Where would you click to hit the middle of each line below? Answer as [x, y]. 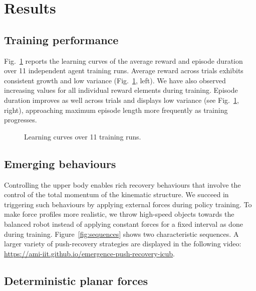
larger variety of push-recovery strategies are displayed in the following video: [123, 244]
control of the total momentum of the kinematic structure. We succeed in [116, 194]
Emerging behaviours [60, 163]
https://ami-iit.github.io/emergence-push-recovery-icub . [89, 253]
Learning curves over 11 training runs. [83, 136]
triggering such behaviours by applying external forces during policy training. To [128, 204]
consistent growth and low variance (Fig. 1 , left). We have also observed [115, 80]
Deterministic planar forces [76, 280]
